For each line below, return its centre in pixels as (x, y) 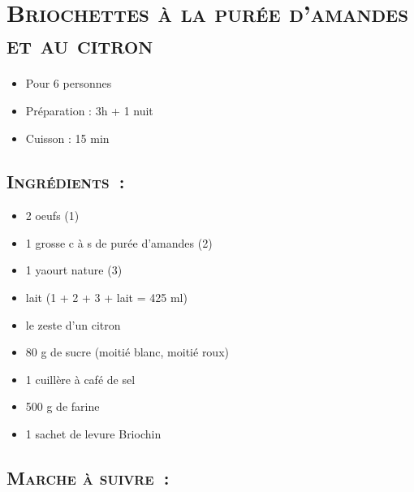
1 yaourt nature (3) (74, 270)
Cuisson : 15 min (67, 138)
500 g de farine (63, 406)
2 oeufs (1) (52, 216)
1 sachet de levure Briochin (93, 434)
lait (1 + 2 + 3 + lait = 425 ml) (106, 298)
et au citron (80, 44)
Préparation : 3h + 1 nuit (89, 110)
